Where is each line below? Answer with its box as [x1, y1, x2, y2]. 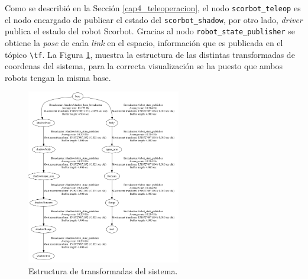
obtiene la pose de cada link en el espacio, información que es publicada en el [5, 36, 283, 48]
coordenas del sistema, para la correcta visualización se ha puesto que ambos [5, 60, 283, 72]
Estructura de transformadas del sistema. [28, 265, 178, 277]
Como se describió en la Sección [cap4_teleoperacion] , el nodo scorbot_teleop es [5, 2, 301, 14]
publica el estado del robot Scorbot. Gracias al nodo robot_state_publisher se [5, 25, 296, 37]
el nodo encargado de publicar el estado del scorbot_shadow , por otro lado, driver [5, 13, 303, 25]
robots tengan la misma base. [5, 71, 111, 83]
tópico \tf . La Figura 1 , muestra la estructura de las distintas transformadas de [5, 48, 295, 60]
